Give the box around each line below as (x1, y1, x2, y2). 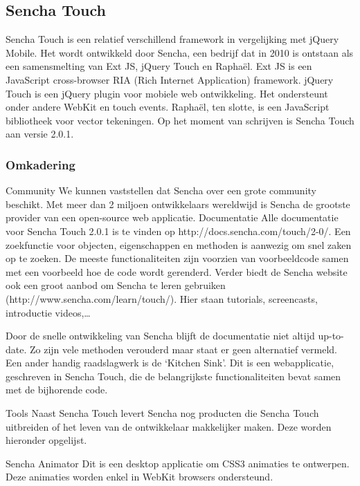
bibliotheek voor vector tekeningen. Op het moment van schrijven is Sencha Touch (6, 113, 354, 127)
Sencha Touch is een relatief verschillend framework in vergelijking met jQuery (6, 32, 339, 46)
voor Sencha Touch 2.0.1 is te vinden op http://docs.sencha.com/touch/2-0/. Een (6, 223, 351, 238)
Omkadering (6, 156, 75, 173)
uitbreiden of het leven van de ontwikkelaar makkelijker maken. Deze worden (6, 419, 332, 433)
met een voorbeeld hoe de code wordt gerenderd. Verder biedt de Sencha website (6, 264, 348, 279)
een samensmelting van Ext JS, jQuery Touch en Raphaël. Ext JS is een (6, 59, 312, 73)
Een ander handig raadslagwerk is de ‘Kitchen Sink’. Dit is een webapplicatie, (6, 355, 334, 370)
